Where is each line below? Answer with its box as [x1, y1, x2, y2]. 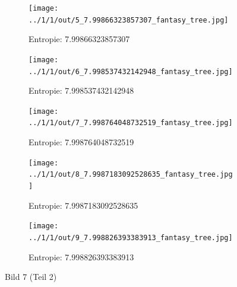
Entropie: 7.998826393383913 [29, 250, 134, 263]
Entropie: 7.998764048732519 [29, 136, 134, 148]
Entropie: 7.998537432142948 [29, 84, 134, 97]
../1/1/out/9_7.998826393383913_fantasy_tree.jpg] [29, 233, 233, 242]
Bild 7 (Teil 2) [5, 270, 57, 283]
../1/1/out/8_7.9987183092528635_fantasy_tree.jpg [29, 170, 233, 179]
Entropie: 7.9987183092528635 [29, 199, 138, 211]
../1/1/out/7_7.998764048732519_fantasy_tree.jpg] [29, 119, 233, 127]
